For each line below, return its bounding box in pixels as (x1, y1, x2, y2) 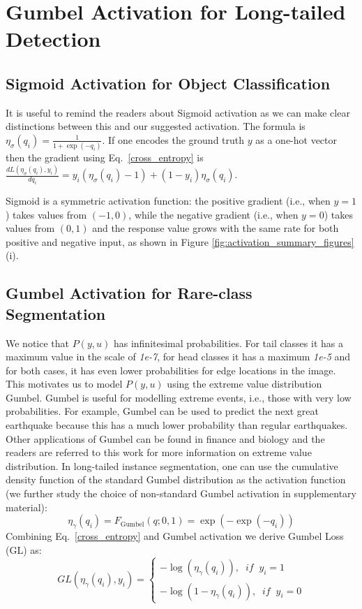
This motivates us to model (6, 376, 123, 391)
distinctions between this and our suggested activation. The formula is (6, 119, 306, 133)
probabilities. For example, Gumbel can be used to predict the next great (6, 404, 319, 418)
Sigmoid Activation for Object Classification (6, 72, 331, 94)
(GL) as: (6, 542, 42, 557)
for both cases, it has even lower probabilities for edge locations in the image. (6, 362, 336, 377)
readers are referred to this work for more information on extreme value (6, 445, 312, 460)
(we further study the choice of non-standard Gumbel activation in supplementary (6, 486, 356, 501)
